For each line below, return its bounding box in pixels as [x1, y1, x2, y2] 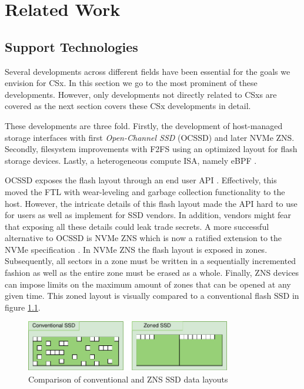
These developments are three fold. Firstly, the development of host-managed [5, 119, 283, 131]
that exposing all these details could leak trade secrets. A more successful [5, 220, 269, 232]
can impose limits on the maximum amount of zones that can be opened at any [5, 278, 291, 290]
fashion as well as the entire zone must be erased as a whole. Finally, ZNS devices [5, 266, 299, 279]
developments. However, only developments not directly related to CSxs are [5, 88, 277, 100]
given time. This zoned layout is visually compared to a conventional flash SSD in [5, 289, 299, 302]
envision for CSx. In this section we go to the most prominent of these [5, 77, 258, 89]
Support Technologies [5, 37, 138, 55]
